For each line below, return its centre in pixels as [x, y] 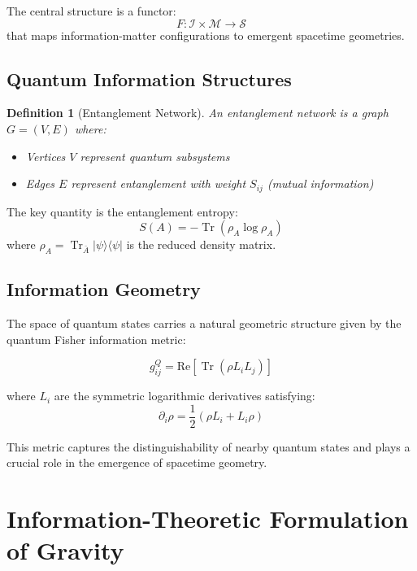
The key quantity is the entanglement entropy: [122, 211]
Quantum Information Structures [149, 78]
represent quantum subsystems [155, 156]
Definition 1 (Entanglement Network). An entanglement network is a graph [198, 113]
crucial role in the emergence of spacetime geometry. [137, 462]
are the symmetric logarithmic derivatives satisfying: [185, 396]
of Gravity [65, 550]
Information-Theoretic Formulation [208, 519]
